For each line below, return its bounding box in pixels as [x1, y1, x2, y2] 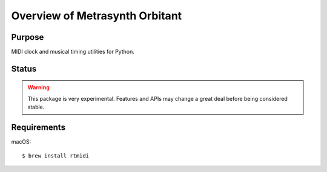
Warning [27, 84, 50, 91]
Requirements [11, 123, 66, 133]
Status [11, 63, 37, 74]
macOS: [11, 138, 31, 145]
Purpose [11, 32, 44, 42]
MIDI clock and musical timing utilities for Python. [11, 48, 134, 56]
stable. [27, 103, 45, 111]
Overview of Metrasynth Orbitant [11, 9, 182, 22]
